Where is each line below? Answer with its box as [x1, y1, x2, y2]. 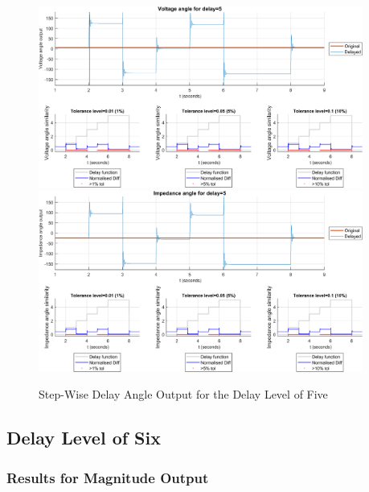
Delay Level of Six [6, 425, 161, 450]
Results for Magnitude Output [6, 467, 209, 487]
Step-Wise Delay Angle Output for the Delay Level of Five [39, 386, 328, 403]
